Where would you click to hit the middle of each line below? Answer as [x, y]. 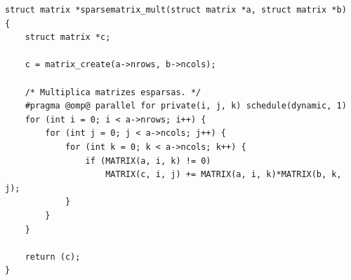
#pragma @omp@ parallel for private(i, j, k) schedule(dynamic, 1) [186, 106]
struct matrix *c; [68, 37]
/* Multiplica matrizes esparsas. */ [113, 92]
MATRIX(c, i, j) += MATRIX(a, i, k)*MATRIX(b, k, [224, 175]
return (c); [53, 257]
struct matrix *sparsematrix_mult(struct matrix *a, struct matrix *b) [176, 10]
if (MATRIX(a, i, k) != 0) [148, 161]
